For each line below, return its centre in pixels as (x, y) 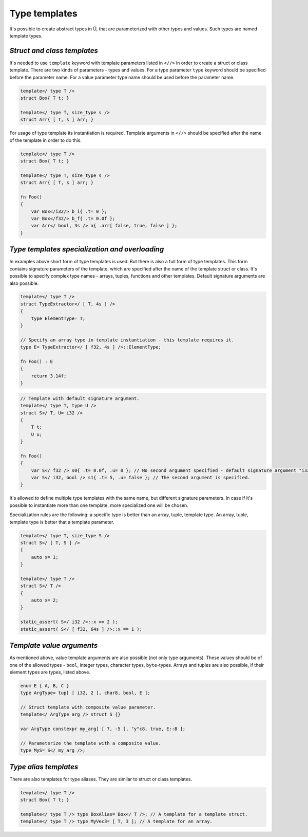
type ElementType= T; (58, 318)
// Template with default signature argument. (80, 398)
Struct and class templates (54, 51)
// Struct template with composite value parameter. (88, 707)
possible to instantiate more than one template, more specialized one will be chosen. (99, 505)
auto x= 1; (45, 557)
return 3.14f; (49, 376)
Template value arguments (54, 645)
